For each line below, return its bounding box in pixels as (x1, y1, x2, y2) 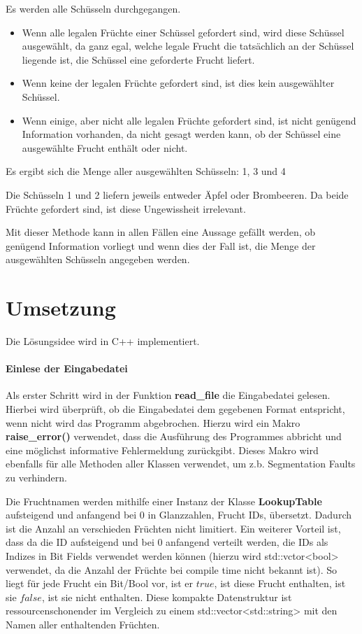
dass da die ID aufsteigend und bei (6, 535, 154, 549)
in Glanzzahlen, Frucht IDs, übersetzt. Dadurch (147, 507, 352, 522)
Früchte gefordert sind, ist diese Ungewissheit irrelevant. (6, 201, 246, 216)
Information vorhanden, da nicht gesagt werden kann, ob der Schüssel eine (22, 127, 341, 141)
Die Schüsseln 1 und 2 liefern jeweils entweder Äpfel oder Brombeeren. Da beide (6, 187, 349, 202)
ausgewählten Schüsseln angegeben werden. (6, 252, 190, 267)
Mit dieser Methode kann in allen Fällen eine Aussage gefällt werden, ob (6, 225, 316, 239)
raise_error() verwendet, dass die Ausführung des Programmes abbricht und (6, 429, 342, 444)
